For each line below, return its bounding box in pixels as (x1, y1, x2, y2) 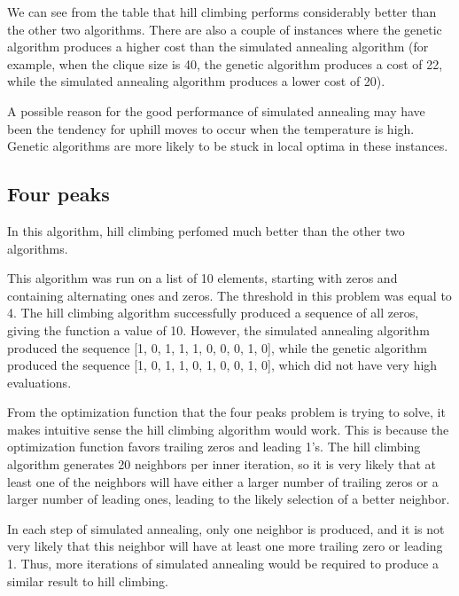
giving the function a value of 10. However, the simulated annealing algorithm (7, 320, 430, 339)
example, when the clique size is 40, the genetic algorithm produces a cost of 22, (7, 54, 443, 73)
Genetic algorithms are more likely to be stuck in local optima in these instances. (7, 137, 448, 155)
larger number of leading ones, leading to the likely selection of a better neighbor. (7, 490, 450, 508)
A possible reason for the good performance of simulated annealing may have (7, 101, 425, 120)
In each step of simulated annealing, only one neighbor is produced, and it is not (7, 519, 445, 537)
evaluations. (7, 372, 72, 391)
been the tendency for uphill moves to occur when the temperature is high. (7, 119, 415, 137)
